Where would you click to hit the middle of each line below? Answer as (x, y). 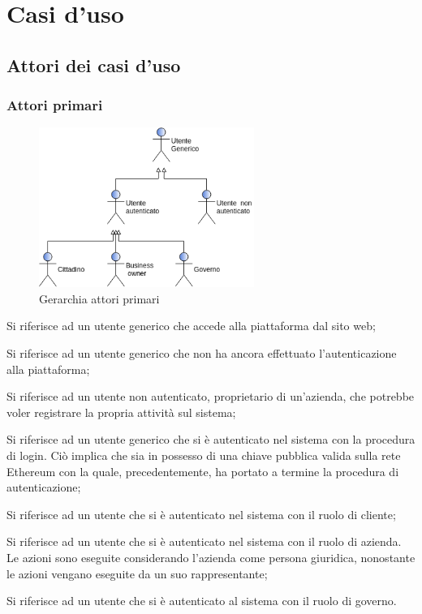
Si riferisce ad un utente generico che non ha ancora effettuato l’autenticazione (202, 353)
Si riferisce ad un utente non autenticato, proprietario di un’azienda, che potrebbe (211, 396)
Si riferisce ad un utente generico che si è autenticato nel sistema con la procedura (211, 439)
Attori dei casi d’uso (94, 64)
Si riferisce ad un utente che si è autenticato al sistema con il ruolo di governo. (202, 601)
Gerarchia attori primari (99, 298)
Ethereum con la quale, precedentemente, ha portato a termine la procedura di (203, 471)
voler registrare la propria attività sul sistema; (121, 412)
